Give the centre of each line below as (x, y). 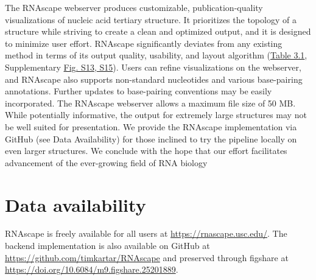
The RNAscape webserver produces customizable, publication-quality (134, 7)
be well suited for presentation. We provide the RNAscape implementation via (151, 126)
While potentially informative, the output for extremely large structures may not (156, 115)
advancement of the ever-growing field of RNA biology (106, 162)
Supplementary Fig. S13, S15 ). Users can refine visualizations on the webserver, (153, 67)
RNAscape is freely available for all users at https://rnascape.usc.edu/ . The (146, 233)
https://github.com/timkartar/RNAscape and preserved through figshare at (147, 257)
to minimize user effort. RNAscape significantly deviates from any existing (144, 43)
